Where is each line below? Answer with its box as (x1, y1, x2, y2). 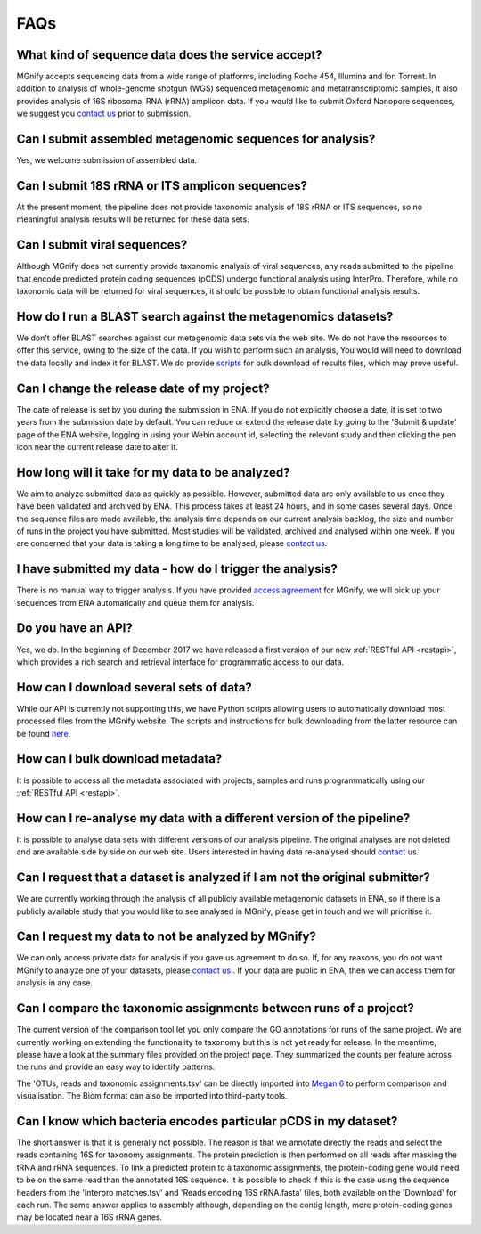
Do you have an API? (16, 620, 133, 636)
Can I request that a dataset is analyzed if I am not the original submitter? (16, 870, 431, 886)
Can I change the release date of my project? (16, 380, 270, 396)
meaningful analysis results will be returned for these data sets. (16, 214, 249, 225)
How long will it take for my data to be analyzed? (16, 464, 290, 480)
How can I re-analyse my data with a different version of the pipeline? (16, 811, 411, 826)
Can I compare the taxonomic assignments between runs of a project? (16, 1001, 414, 1016)
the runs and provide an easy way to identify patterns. (16, 1061, 216, 1073)
